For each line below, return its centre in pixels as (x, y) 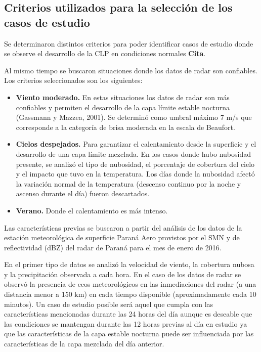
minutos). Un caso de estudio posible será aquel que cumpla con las (109, 304)
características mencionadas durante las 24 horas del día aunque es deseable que (128, 314)
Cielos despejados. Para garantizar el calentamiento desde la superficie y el (136, 144)
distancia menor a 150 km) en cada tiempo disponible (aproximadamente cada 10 (130, 294)
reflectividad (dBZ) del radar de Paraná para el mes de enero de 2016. (113, 247)
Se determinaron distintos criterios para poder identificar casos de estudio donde (129, 43)
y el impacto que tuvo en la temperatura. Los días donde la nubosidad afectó (135, 174)
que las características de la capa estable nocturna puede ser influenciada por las (129, 334)
